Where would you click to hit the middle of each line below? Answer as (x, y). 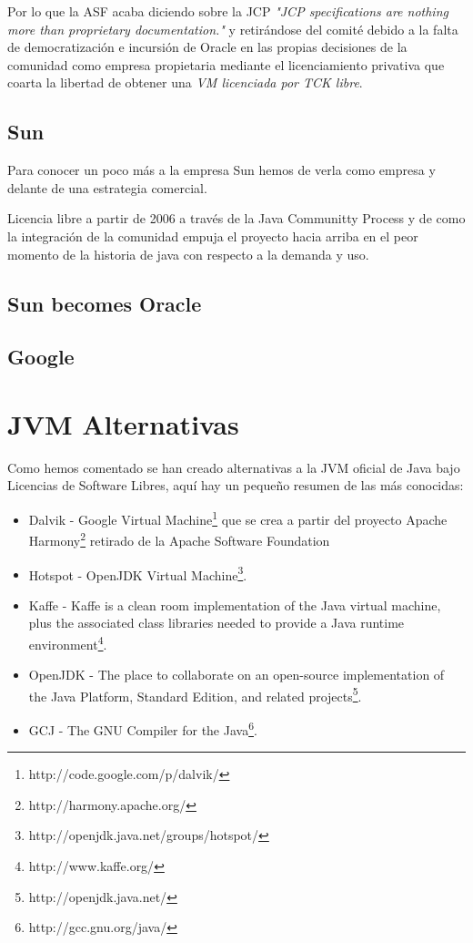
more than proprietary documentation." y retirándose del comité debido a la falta (233, 29)
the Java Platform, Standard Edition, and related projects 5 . (195, 694)
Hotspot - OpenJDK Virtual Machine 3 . (138, 573)
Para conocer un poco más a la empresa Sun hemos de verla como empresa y (221, 170)
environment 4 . (68, 642)
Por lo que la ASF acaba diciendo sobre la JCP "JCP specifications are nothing (228, 11)
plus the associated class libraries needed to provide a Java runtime (216, 623)
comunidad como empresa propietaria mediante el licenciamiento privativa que (226, 64)
